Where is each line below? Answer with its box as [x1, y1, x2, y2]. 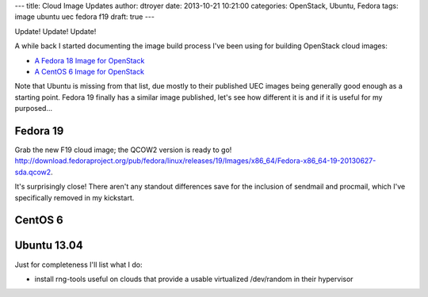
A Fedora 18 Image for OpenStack [34, 55, 145, 65]
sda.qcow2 [14, 167, 52, 177]
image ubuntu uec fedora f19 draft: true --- [14, 12, 155, 21]
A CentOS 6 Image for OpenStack [34, 67, 144, 76]
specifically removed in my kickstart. [14, 192, 135, 202]
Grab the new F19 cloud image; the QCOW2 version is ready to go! [14, 145, 232, 154]
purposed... [14, 104, 53, 113]
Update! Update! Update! [14, 26, 97, 36]
